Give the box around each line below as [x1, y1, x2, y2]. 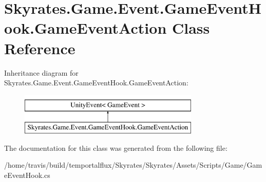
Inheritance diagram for [4, 67, 79, 78]
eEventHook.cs [4, 170, 50, 180]
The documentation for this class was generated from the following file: [4, 142, 227, 153]
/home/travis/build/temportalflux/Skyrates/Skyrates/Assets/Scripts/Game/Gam [4, 160, 262, 170]
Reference [4, 37, 75, 58]
